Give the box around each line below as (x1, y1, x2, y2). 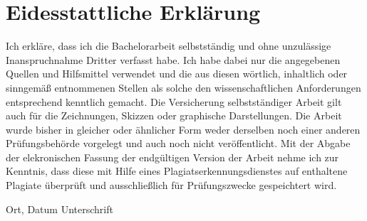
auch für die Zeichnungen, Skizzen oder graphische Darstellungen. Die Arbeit (6, 108, 342, 123)
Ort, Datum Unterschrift (6, 201, 113, 216)
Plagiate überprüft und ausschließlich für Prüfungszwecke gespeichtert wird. (6, 178, 337, 193)
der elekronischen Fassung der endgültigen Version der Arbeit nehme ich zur (6, 149, 339, 164)
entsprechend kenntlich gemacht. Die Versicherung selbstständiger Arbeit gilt (6, 94, 342, 109)
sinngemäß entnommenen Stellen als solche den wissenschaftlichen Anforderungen (6, 80, 361, 95)
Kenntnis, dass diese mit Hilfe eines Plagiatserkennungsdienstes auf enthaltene (6, 163, 348, 178)
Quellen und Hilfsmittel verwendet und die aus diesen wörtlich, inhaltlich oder (6, 66, 348, 81)
